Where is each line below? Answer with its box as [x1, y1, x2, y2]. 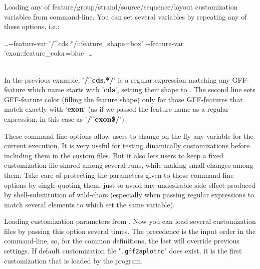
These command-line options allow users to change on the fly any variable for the [4, 130, 253, 141]
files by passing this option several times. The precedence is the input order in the [4, 225, 256, 236]
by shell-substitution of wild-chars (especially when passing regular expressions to [4, 189, 254, 200]
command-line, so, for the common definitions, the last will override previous [4, 235, 239, 246]
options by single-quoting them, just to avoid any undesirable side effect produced [4, 179, 255, 190]
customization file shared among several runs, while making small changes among [4, 160, 253, 170]
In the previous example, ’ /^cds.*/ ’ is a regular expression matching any [4, 74, 230, 85]
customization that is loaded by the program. [4, 255, 143, 265]
